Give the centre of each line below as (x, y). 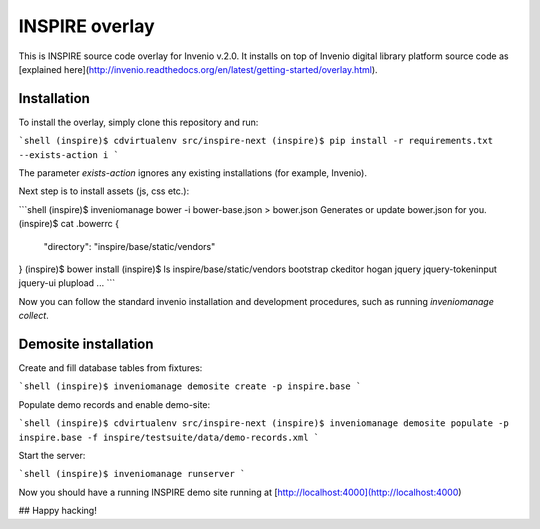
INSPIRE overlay (86, 26)
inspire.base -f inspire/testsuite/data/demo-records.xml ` (169, 437)
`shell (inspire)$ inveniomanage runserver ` (132, 474)
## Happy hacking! (57, 511)
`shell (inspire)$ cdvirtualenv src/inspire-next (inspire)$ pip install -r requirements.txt (256, 141)
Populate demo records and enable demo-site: (114, 404)
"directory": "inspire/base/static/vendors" (129, 246)
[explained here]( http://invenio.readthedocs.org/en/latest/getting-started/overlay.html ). (198, 69)
